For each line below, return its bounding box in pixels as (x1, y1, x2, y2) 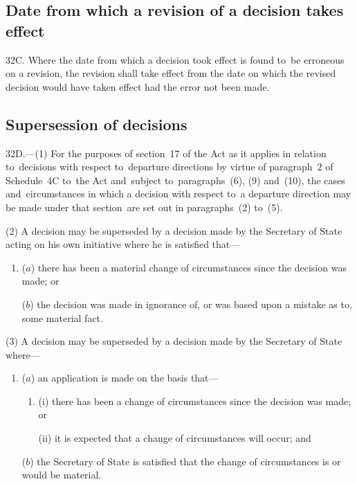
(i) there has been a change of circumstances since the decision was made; (38, 393, 351, 408)
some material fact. (21, 310, 103, 325)
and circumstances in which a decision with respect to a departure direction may (6, 186, 351, 201)
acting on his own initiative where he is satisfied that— (6, 237, 240, 251)
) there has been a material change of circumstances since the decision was (30, 260, 347, 274)
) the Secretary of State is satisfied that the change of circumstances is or (30, 454, 341, 468)
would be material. (21, 467, 102, 482)
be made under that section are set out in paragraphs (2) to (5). (6, 199, 283, 214)
